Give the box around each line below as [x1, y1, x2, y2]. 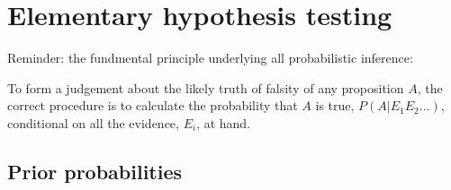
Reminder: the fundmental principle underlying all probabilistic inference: [7, 48, 413, 67]
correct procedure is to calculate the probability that [7, 96, 298, 115]
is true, [315, 96, 355, 115]
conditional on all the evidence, [7, 113, 179, 132]
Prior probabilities [7, 157, 183, 185]
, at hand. [196, 113, 251, 132]
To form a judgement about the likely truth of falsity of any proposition [7, 78, 404, 97]
